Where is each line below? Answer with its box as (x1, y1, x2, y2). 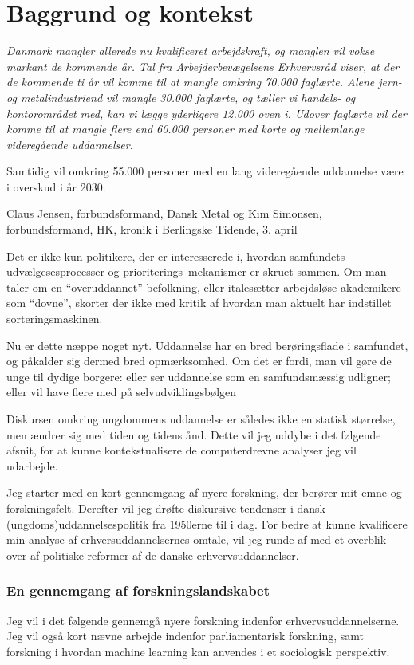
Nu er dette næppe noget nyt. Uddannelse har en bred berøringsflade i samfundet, (6, 336, 408, 353)
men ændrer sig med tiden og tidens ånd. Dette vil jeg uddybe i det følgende (6, 426, 381, 443)
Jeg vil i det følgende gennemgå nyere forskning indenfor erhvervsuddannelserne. (6, 612, 400, 628)
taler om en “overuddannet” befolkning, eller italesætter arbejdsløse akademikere (6, 278, 401, 295)
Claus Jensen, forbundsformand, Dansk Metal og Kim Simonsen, (6, 205, 322, 222)
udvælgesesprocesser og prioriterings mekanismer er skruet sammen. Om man (6, 263, 387, 280)
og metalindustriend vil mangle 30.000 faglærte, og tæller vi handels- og (6, 89, 356, 105)
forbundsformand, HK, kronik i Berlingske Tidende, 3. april (6, 221, 298, 238)
